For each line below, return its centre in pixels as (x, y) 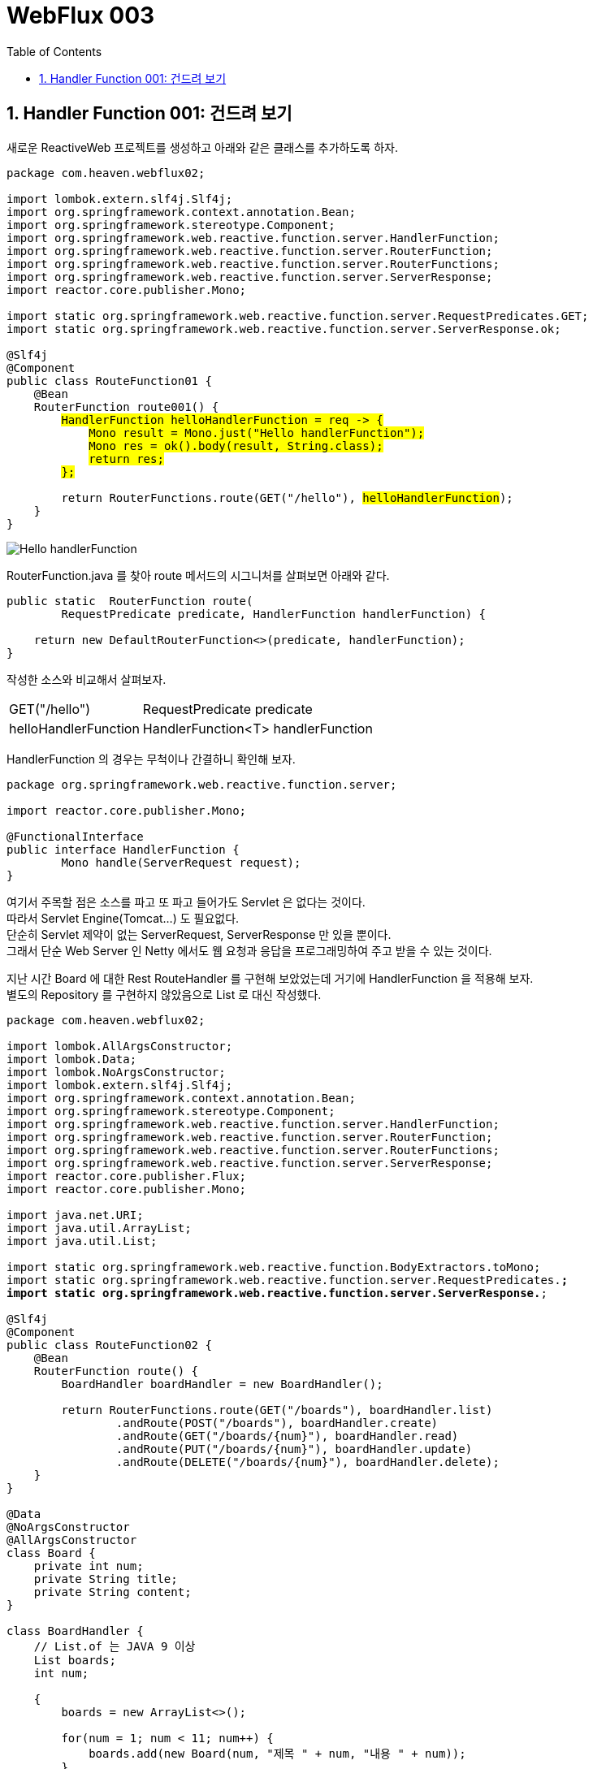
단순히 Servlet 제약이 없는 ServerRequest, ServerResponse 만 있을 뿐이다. (199, 934)
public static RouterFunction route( (130, 601)
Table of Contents (54, 51)
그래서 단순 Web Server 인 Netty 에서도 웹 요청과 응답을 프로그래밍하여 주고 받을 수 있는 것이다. (249, 950)
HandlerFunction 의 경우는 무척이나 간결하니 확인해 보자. (151, 759)
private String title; (106, 1579)
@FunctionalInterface (75, 836)
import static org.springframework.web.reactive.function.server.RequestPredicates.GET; (298, 316)
